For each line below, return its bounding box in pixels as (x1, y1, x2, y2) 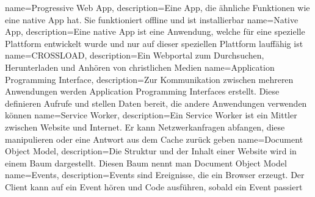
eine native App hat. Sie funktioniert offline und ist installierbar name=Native (5, 13, 299, 26)
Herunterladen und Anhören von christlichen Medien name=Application (5, 60, 275, 73)
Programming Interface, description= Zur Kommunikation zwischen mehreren (5, 73, 294, 85)
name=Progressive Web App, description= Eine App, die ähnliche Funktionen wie (5, 1, 310, 13)
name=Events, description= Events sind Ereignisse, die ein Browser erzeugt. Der (5, 168, 305, 181)
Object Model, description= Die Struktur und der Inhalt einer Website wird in (5, 145, 297, 157)
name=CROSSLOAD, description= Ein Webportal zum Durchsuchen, (5, 49, 264, 62)
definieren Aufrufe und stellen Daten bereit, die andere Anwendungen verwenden (5, 96, 307, 109)
